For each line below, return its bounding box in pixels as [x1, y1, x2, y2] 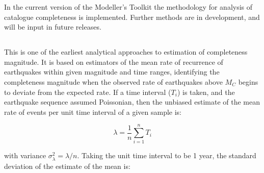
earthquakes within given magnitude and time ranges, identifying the [4, 66, 220, 77]
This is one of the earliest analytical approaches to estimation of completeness [4, 46, 248, 57]
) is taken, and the [177, 86, 235, 97]
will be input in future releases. [4, 21, 101, 32]
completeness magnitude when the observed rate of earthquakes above [4, 76, 223, 87]
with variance [4, 150, 46, 161]
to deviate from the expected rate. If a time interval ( [4, 86, 171, 97]
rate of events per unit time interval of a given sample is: [4, 106, 181, 117]
